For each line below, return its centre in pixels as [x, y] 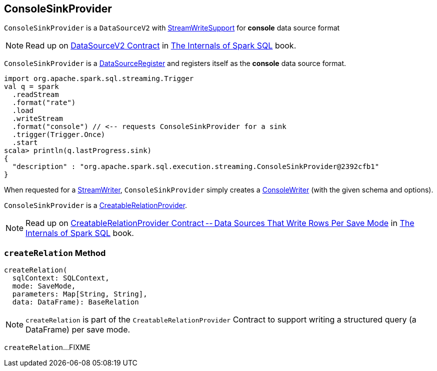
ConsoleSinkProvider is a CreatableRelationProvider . [96, 205]
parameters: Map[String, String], [80, 294]
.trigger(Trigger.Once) [59, 135]
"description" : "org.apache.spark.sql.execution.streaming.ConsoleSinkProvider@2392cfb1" [196, 167]
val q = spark [31, 87]
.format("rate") [44, 103]
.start [25, 143]
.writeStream [38, 119]
